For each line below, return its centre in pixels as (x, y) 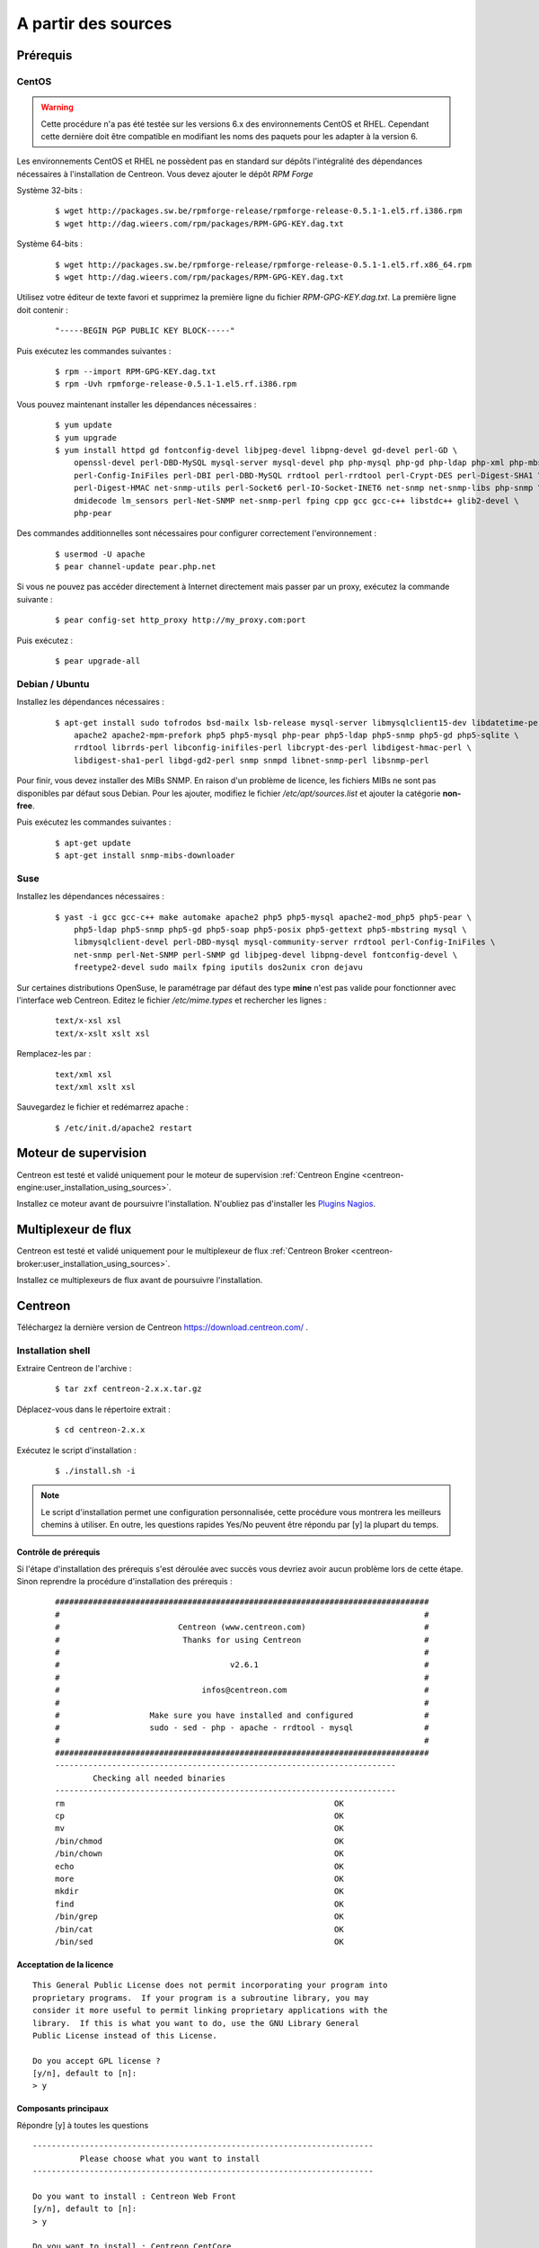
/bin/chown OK (200, 1854)
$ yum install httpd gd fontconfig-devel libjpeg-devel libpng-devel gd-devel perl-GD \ (256, 450)
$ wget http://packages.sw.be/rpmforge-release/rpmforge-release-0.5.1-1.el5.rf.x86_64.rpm (263, 264)
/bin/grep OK (200, 1917)
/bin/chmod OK (200, 1841)
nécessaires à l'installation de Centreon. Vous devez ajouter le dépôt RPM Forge (165, 174)
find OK (200, 1904)
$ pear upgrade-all (98, 661)
